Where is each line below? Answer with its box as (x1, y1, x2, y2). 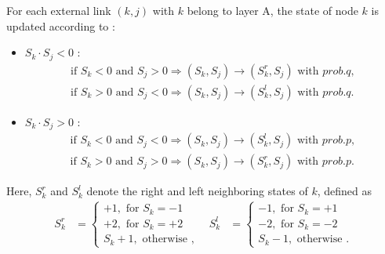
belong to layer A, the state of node (187, 2, 358, 18)
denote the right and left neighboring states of (86, 183, 308, 199)
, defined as (317, 183, 372, 199)
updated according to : (6, 17, 115, 34)
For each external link (6, 2, 111, 18)
